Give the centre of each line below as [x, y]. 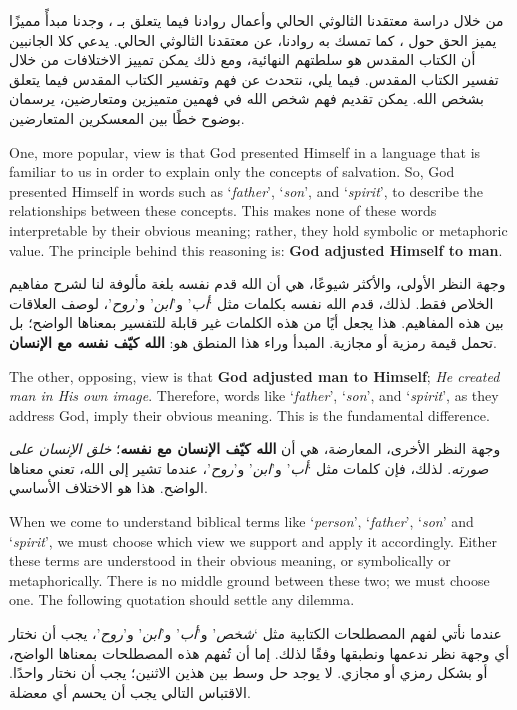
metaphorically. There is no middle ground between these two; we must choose [249, 579]
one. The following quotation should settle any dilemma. [182, 599]
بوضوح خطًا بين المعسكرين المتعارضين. [127, 117]
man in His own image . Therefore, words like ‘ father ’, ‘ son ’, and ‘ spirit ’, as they [254, 395]
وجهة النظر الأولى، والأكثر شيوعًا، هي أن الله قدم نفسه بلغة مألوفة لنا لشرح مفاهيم [257, 283]
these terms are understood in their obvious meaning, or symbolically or [230, 560]
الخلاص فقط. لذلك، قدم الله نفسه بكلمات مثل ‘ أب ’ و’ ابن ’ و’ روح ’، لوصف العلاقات [251, 302]
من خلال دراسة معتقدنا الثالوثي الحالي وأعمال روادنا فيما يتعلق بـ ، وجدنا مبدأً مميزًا [256, 20]
